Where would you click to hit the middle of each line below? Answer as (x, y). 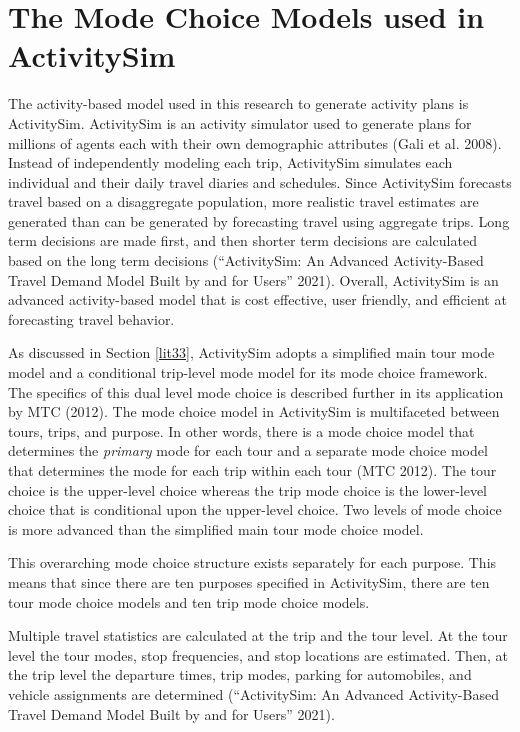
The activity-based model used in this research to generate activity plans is (238, 103)
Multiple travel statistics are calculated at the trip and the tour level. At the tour (258, 635)
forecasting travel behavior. (91, 318)
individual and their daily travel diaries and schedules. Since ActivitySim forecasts (260, 181)
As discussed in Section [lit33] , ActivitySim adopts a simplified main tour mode (251, 352)
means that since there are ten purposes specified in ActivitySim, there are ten (249, 581)
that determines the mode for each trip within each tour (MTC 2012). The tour (252, 470)
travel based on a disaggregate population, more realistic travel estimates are (243, 201)
